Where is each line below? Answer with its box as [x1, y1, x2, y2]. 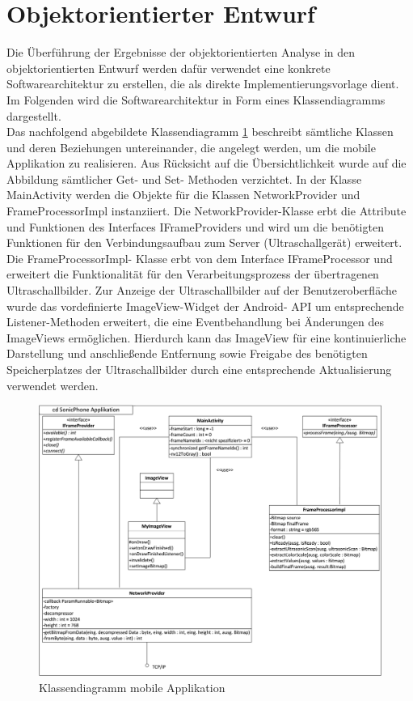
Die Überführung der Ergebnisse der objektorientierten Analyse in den [6, 44, 356, 61]
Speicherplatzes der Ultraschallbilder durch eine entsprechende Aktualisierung [6, 361, 392, 377]
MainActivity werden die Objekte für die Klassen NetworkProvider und [6, 186, 360, 203]
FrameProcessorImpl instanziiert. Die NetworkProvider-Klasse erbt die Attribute [6, 202, 407, 219]
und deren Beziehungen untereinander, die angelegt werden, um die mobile [6, 138, 376, 155]
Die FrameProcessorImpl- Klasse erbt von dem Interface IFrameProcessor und [6, 249, 393, 266]
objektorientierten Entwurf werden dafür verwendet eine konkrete [6, 59, 331, 76]
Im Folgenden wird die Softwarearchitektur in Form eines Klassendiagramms [6, 91, 386, 108]
